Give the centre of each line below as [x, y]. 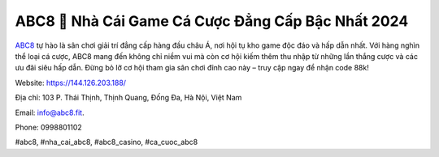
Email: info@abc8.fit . [50, 112]
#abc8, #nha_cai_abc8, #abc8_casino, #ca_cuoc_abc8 [106, 142]
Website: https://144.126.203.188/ [70, 83]
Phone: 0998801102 [49, 127]
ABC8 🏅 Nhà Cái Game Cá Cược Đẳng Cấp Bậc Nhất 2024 [212, 21]
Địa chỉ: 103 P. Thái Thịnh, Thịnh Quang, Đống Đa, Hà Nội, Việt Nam [128, 98]
